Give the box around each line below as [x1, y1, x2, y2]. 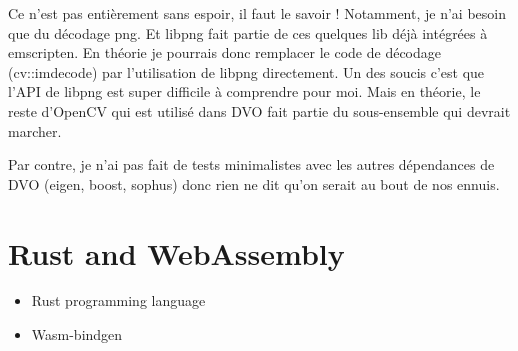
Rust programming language [31, 290, 206, 311]
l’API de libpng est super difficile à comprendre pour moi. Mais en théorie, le [8, 81, 481, 102]
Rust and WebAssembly [8, 232, 345, 273]
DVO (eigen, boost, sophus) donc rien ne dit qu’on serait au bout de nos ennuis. [8, 173, 500, 194]
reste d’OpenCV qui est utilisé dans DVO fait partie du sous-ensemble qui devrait [8, 100, 511, 121]
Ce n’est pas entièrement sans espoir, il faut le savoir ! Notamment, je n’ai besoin [8, 3, 506, 23]
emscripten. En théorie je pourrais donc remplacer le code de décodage [8, 42, 442, 63]
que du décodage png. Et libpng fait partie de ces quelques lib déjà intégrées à [8, 22, 488, 43]
